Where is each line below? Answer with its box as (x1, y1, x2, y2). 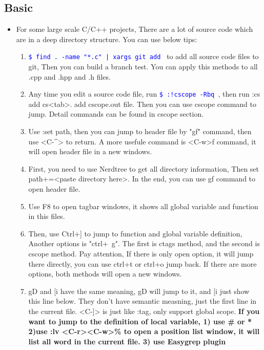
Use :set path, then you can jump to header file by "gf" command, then (28, 126, 252, 137)
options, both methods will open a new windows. (28, 268, 182, 279)
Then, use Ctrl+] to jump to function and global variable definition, (28, 228, 242, 238)
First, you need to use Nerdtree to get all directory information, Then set (28, 163, 259, 174)
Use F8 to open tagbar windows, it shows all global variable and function (28, 200, 258, 211)
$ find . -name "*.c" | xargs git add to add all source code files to (28, 51, 259, 62)
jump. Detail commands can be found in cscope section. (28, 108, 204, 119)
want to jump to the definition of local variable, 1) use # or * (28, 316, 252, 326)
